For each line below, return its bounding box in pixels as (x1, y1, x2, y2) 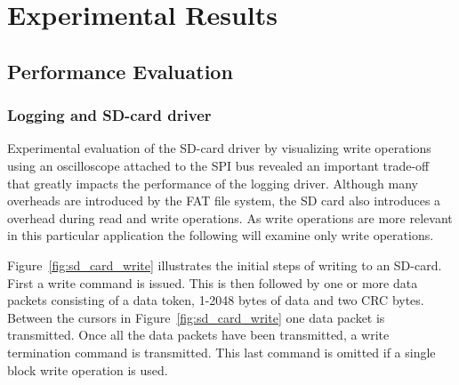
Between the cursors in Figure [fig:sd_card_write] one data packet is (7, 308, 385, 326)
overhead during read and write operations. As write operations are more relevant (7, 208, 453, 227)
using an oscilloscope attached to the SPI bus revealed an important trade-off (7, 156, 430, 174)
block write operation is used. (7, 360, 168, 379)
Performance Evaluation (7, 57, 233, 84)
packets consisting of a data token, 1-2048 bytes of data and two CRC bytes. (7, 291, 424, 309)
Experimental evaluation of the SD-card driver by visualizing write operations (7, 139, 431, 157)
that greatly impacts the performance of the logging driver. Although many (7, 173, 418, 192)
